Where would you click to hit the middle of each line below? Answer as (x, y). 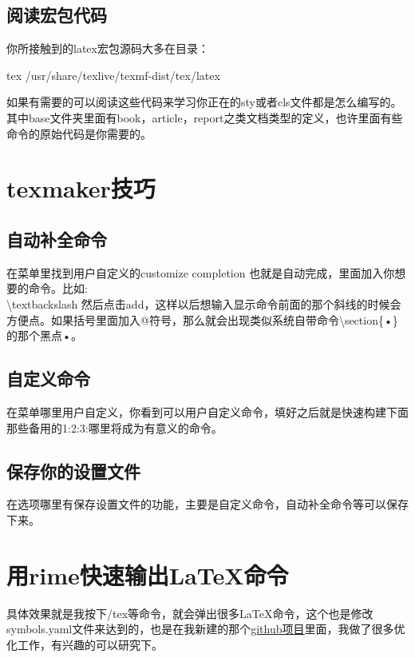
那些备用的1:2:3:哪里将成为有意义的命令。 (115, 427)
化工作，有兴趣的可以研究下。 (85, 644)
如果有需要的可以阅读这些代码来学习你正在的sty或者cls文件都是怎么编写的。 (204, 102)
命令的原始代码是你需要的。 (79, 133)
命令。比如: (58, 288)
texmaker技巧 (81, 188)
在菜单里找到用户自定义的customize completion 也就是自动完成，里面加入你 (201, 272)
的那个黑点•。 (44, 335)
